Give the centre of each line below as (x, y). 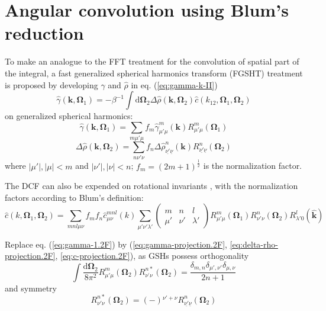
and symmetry (31, 288)
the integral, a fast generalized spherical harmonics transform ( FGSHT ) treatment (154, 73)
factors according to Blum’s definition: (74, 197)
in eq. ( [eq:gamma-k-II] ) (174, 84)
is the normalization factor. (253, 166)
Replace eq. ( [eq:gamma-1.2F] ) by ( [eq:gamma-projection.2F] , (116, 244)
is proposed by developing (51, 84)
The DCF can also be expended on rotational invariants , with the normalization (151, 186)
